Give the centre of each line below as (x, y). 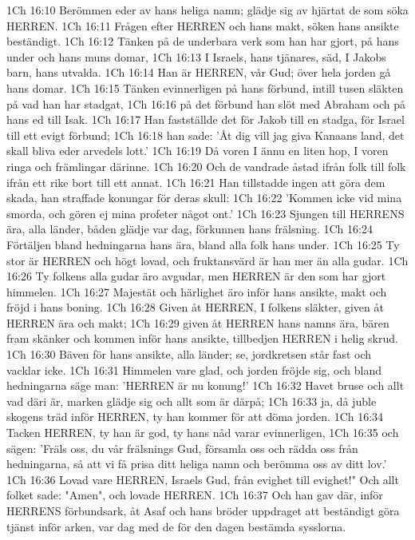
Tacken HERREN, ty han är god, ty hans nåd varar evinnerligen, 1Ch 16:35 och (203, 433)
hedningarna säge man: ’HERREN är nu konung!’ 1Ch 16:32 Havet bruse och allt (206, 385)
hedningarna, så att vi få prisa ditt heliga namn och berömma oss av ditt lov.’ (197, 464)
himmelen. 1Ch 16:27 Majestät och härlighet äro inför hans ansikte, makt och (197, 291)
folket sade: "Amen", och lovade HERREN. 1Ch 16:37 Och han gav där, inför (195, 495)
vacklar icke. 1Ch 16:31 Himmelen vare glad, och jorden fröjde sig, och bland (194, 369)
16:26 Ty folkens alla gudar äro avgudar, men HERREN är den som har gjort (196, 276)
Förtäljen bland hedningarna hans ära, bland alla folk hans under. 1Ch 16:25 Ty (203, 244)
